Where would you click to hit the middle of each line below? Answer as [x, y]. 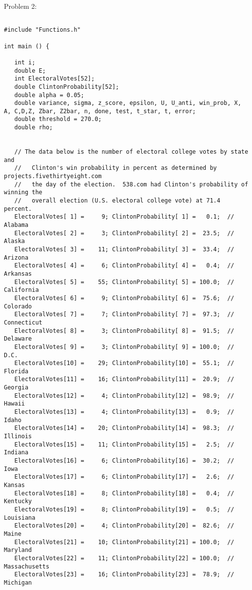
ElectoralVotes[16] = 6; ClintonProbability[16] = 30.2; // [124, 461]
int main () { [27, 46]
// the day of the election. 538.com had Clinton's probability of [131, 184]
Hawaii [14, 404]
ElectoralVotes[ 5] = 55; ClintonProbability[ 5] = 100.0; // [124, 282]
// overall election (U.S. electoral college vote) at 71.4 [117, 201]
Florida [16, 371]
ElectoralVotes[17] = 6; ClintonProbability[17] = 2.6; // [124, 477]
